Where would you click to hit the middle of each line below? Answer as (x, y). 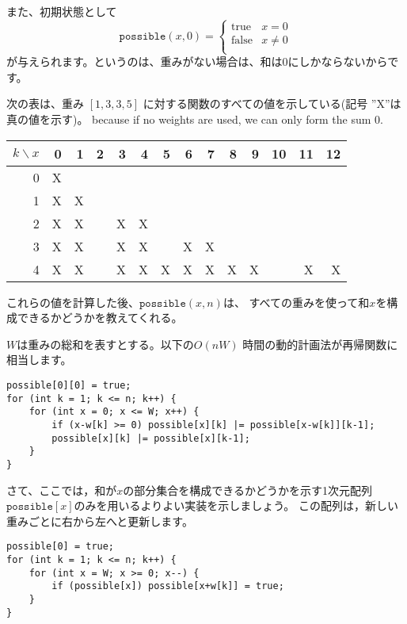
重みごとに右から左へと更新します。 (100, 521)
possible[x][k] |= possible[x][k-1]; (151, 438)
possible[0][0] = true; (69, 385)
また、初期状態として (62, 11)
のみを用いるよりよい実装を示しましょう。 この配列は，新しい (236, 505)
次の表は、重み (45, 103)
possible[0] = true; (61, 547)
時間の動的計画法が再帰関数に (320, 344)
